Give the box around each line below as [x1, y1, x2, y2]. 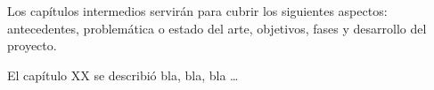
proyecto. [7, 36, 57, 55]
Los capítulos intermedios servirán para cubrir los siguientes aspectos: [7, 2, 388, 19]
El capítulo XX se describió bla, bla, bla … [7, 65, 239, 84]
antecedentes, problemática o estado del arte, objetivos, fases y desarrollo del [7, 19, 427, 37]
